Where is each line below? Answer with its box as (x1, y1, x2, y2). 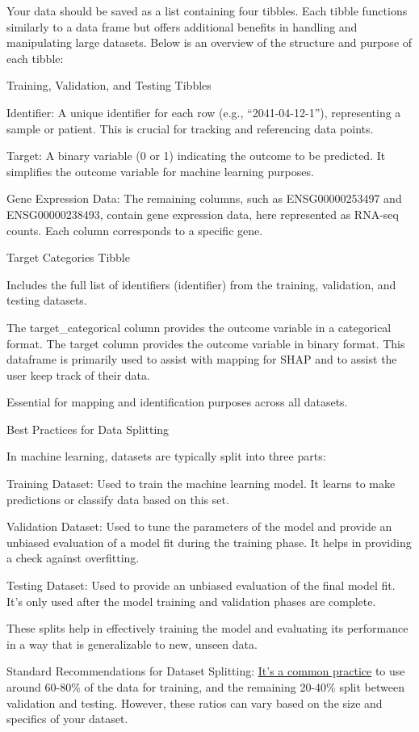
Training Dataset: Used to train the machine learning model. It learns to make (6, 475, 396, 492)
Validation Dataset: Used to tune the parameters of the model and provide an (6, 518, 392, 535)
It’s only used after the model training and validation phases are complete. (6, 592, 376, 609)
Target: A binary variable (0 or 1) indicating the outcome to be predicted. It (6, 147, 386, 164)
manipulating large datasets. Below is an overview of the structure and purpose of (6, 34, 413, 51)
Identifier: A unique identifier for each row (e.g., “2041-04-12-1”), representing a (6, 103, 401, 120)
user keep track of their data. (6, 366, 150, 383)
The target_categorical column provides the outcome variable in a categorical (6, 318, 392, 335)
